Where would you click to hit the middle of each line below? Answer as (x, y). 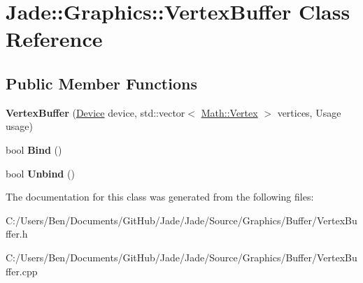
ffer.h (17, 234)
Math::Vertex (229, 112)
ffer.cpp (22, 271)
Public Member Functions (101, 83)
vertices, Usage (309, 112)
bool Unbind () (40, 173)
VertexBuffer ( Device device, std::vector (95, 112)
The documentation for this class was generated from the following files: (160, 197)
